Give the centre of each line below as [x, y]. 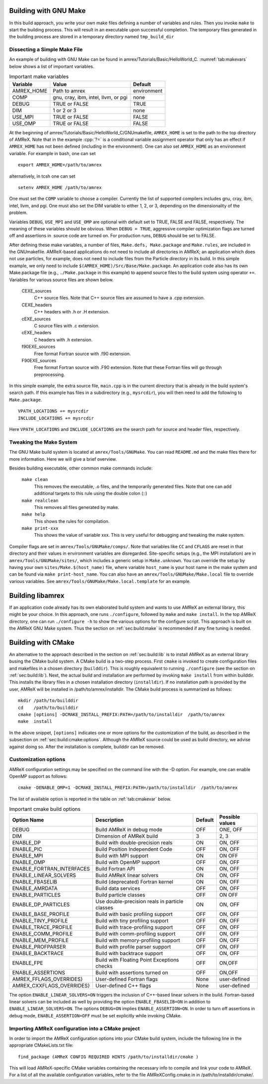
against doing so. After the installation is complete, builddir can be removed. [87, 747]
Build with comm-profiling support [135, 934]
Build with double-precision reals [134, 842]
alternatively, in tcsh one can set [42, 176]
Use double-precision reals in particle [139, 901]
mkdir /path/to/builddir [48, 701]
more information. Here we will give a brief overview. [63, 459]
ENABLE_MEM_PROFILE [40, 940]
